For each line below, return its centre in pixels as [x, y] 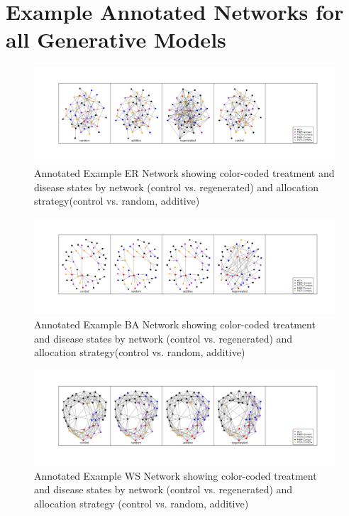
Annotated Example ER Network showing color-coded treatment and [184, 173]
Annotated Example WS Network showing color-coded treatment [176, 475]
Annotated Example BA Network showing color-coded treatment [175, 324]
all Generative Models [116, 39]
